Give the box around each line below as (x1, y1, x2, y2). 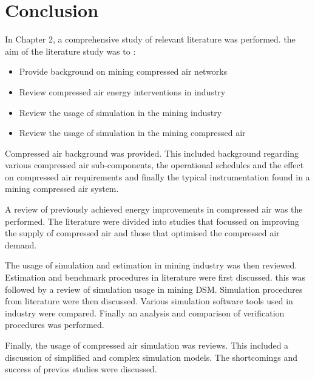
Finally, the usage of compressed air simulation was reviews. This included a (5, 339, 289, 351)
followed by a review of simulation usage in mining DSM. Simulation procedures (5, 282, 303, 295)
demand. (5, 238, 37, 251)
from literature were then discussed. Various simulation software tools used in (5, 295, 293, 307)
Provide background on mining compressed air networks (19, 65, 228, 78)
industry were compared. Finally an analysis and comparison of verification (5, 306, 285, 319)
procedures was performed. (5, 318, 104, 331)
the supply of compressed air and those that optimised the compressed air (5, 227, 280, 239)
